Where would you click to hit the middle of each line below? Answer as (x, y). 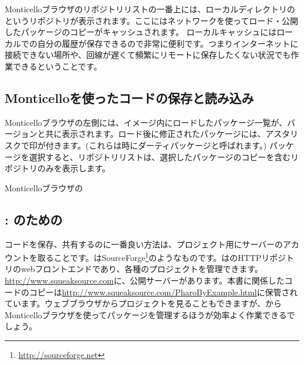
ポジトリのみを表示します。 (58, 168)
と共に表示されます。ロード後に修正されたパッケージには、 (151, 134)
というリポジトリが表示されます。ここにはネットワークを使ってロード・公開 (151, 20)
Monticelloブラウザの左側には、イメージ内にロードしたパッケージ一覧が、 (146, 122)
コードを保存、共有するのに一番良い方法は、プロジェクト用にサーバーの (144, 244)
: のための (34, 219)
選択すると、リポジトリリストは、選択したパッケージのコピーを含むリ (164, 156)
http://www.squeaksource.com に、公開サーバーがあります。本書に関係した (145, 280)
